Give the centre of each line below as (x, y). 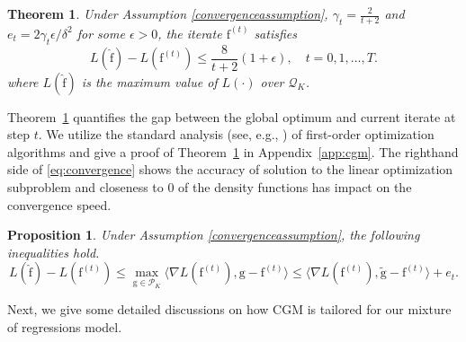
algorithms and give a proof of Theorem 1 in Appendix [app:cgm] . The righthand (233, 151)
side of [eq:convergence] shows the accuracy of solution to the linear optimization (230, 169)
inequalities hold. (54, 252)
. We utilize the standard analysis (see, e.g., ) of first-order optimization (236, 134)
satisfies (275, 33)
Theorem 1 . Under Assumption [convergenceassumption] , (168, 13)
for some (101, 33)
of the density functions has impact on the (295, 187)
